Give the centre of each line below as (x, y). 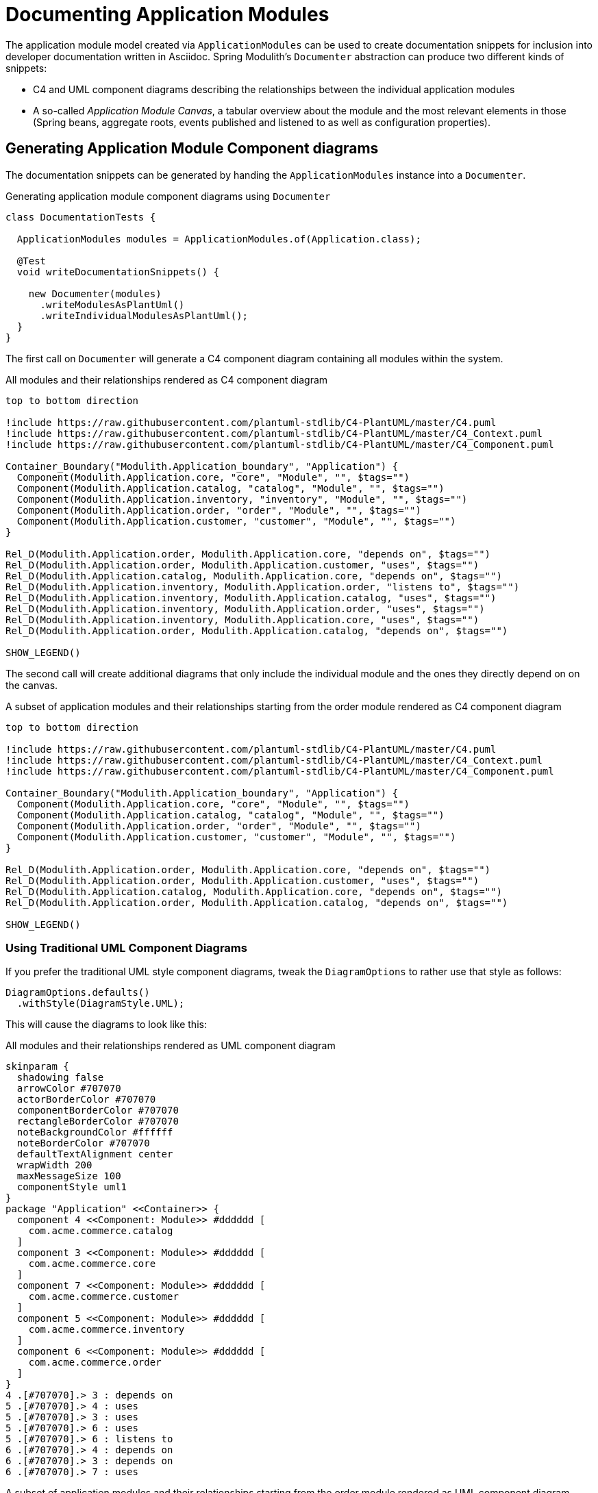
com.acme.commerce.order (95, 1363)
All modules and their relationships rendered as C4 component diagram (167, 379)
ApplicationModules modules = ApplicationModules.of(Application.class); (219, 239)
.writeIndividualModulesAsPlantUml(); (144, 315)
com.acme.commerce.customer (103, 1297)
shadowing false (60, 1078)
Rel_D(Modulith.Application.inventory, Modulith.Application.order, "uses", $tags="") (245, 609)
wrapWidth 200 (54, 1165)
